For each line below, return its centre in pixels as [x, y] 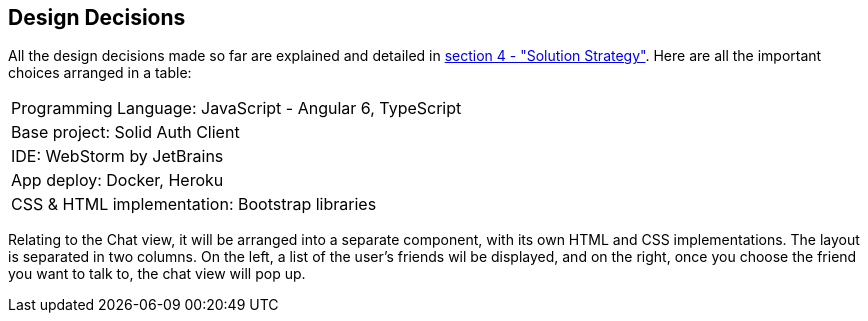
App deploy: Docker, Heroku [117, 180]
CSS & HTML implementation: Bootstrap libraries [194, 204]
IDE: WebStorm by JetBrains [117, 156]
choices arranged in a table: [100, 73]
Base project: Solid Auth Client [125, 132]
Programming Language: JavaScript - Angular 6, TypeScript [236, 108]
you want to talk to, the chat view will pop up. [157, 274]
